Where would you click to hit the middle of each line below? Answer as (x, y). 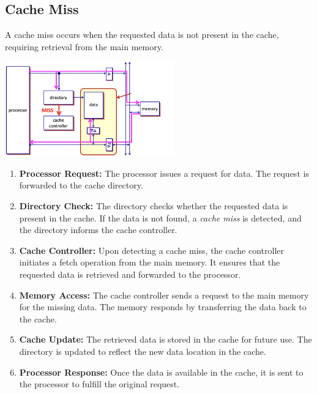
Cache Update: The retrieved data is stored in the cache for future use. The (166, 339)
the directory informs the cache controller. (98, 230)
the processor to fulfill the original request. (99, 384)
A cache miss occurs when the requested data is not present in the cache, (142, 35)
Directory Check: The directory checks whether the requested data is (154, 206)
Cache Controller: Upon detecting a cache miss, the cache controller (151, 250)
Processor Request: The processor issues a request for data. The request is (164, 173)
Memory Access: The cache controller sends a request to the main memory (164, 295)
